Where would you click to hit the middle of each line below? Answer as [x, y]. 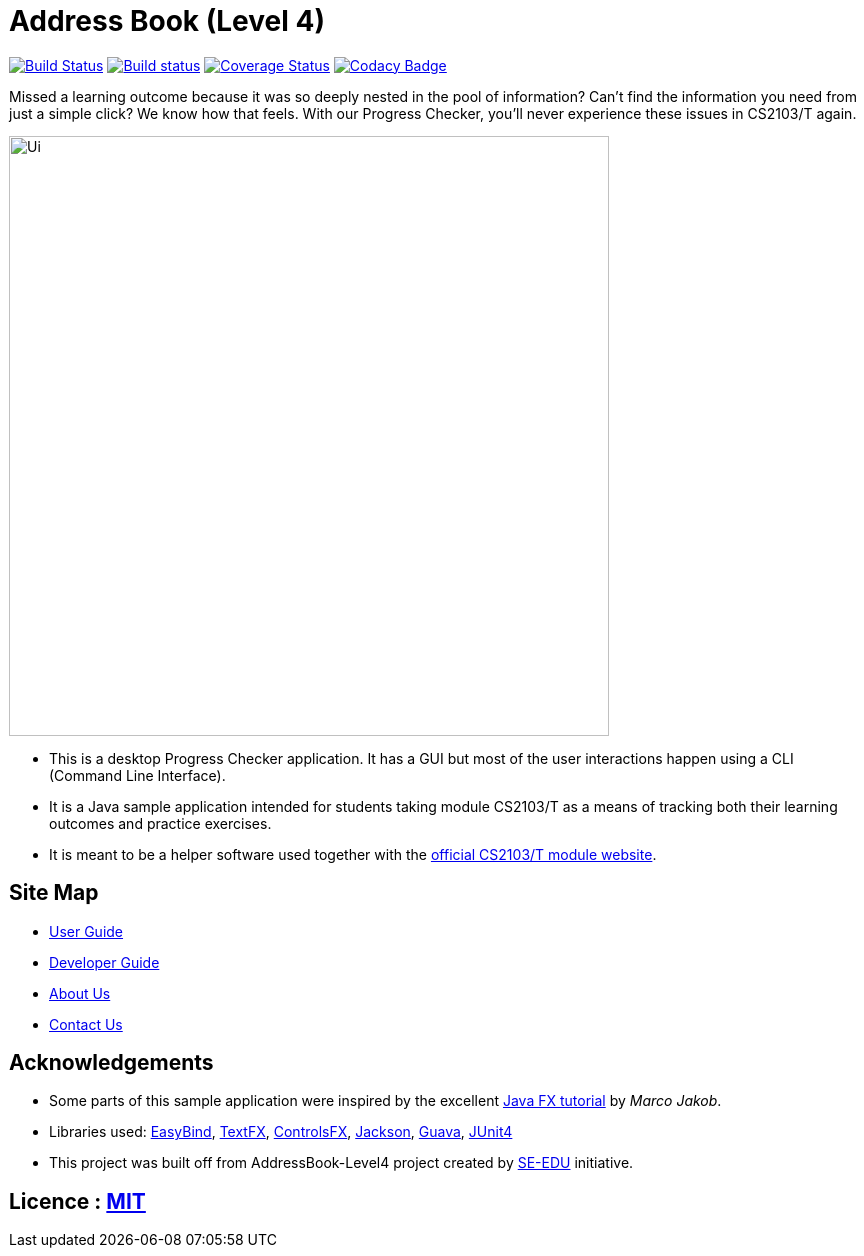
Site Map [54, 893]
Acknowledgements [111, 1063]
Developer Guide [104, 962]
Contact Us [86, 1024]
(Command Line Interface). [137, 775]
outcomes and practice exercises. [160, 823]
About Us [80, 993]
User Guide [86, 931]
